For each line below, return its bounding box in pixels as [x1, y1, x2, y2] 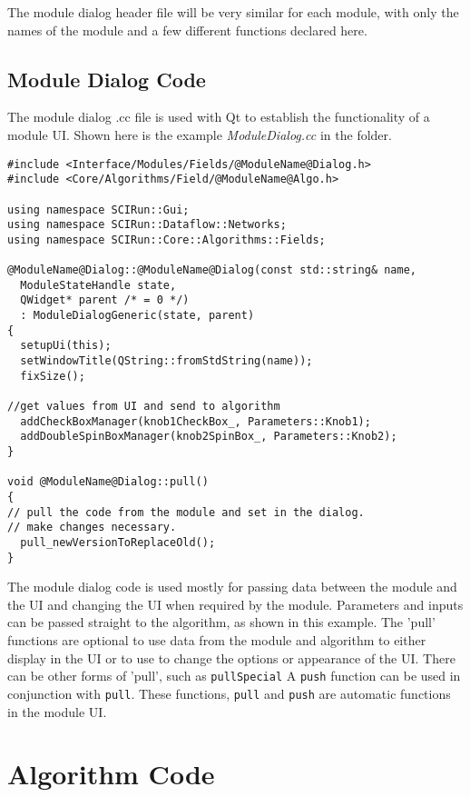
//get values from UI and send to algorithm [7, 400, 280, 413]
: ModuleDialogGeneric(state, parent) [20, 309, 255, 323]
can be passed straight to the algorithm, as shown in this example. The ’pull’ [7, 613, 436, 632]
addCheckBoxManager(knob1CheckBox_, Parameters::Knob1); [20, 414, 371, 428]
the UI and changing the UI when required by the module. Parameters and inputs [7, 594, 464, 613]
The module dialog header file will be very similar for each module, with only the [7, 3, 459, 21]
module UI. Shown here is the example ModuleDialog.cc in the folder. [7, 125, 392, 144]
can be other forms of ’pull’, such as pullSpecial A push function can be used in [7, 666, 461, 685]
